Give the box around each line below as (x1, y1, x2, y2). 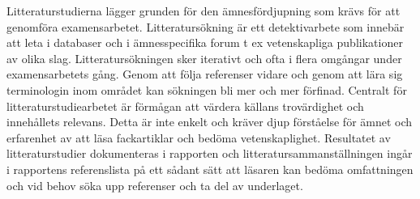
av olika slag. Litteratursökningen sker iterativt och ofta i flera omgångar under (6, 49, 402, 66)
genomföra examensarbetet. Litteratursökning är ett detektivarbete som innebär (6, 18, 405, 35)
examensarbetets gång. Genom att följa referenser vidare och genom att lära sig (6, 66, 403, 83)
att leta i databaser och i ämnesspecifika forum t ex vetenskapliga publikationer (6, 34, 403, 51)
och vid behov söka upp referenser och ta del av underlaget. (6, 176, 303, 193)
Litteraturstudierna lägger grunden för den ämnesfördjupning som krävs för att (6, 2, 401, 19)
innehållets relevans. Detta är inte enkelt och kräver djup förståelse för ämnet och (6, 113, 413, 130)
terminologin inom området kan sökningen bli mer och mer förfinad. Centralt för (6, 81, 407, 98)
